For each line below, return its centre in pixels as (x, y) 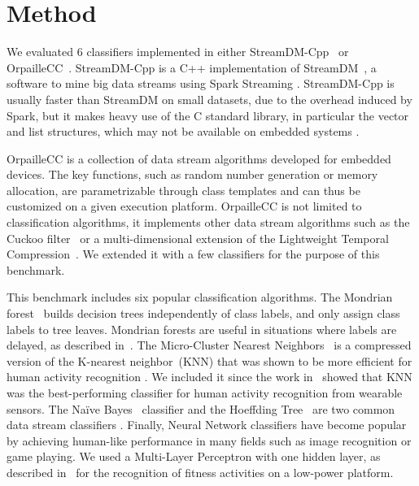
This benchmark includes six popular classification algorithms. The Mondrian (200, 297)
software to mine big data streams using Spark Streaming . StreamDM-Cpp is (201, 83)
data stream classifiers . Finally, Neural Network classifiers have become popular (207, 425)
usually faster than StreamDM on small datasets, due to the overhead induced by (209, 99)
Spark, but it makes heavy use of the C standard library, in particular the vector (208, 115)
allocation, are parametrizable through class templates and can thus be (183, 190)
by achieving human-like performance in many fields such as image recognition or (209, 440)
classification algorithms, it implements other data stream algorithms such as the (208, 222)
